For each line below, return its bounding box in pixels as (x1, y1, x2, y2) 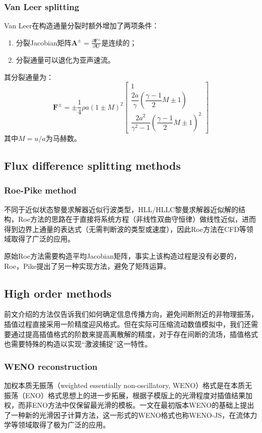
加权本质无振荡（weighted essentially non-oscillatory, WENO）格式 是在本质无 (4, 379, 252, 390)
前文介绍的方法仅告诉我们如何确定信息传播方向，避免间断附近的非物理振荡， (4, 309, 258, 319)
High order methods (4, 285, 112, 301)
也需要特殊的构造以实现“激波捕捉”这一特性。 (4, 339, 152, 349)
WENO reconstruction (4, 360, 98, 372)
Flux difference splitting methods (4, 157, 181, 173)
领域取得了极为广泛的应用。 (18, 419, 110, 430)
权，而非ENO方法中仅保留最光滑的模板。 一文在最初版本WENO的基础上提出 (4, 400, 254, 410)
